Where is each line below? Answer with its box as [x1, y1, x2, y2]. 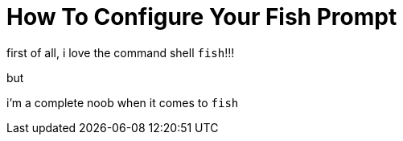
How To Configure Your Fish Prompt [6, 3, 397, 31]
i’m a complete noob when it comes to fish [6, 95, 239, 110]
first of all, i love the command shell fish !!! [6, 45, 235, 60]
